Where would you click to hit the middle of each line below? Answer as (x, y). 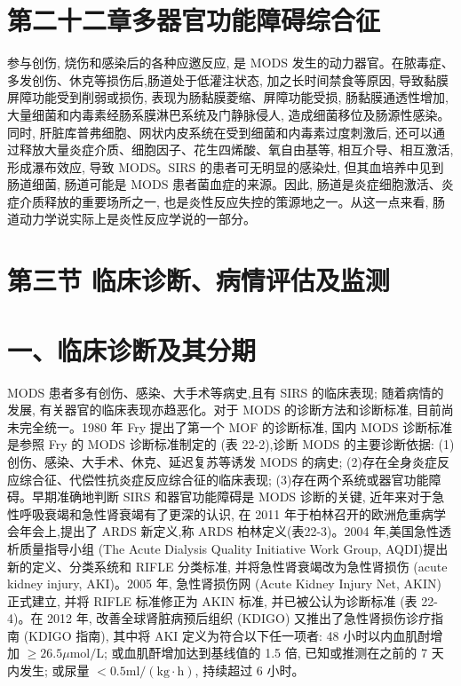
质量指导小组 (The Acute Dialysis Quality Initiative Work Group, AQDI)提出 (234, 548)
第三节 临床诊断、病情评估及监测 (199, 280)
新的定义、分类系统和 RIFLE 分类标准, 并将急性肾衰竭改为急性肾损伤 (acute (227, 566)
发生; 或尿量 (54, 670)
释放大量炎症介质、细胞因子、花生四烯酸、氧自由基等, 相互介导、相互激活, (236, 150)
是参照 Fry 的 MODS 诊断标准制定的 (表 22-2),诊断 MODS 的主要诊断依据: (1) (231, 444)
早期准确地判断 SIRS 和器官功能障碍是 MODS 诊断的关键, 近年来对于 (232, 497)
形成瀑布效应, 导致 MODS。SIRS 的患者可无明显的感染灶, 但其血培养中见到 (226, 166)
